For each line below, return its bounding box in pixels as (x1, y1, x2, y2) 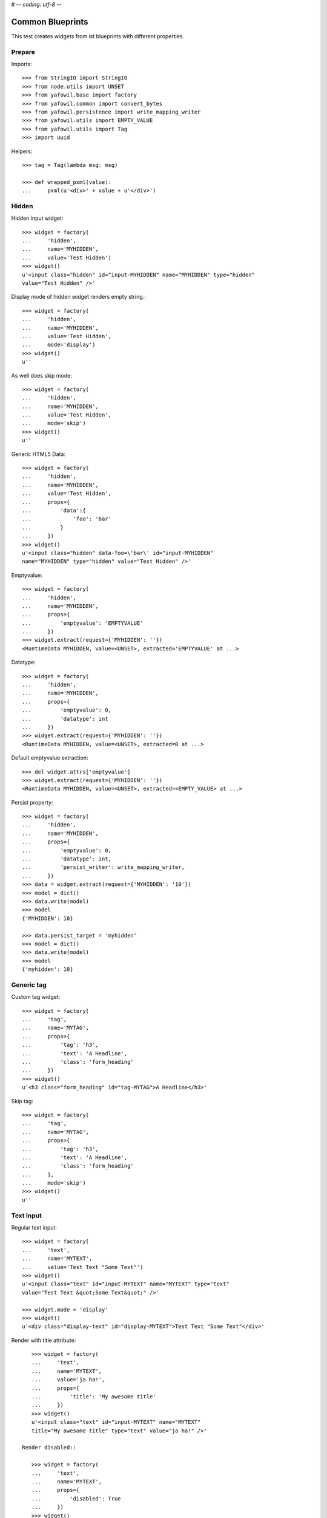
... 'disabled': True (31, 1495, 121, 1502)
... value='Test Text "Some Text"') (22, 1264, 144, 1270)
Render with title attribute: (11, 1336, 76, 1344)
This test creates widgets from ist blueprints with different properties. (11, 32, 185, 39)
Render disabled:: (22, 1444, 77, 1451)
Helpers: (11, 148, 33, 155)
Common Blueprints (11, 16, 88, 27)
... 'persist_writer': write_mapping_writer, (22, 864, 185, 871)
